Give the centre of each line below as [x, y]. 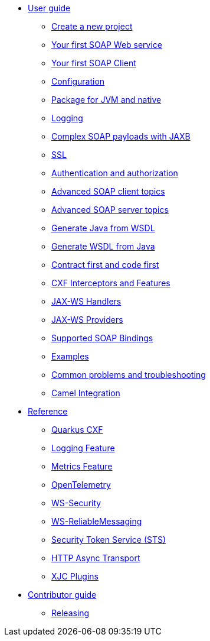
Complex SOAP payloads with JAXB [121, 136]
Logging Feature [83, 448]
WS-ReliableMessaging [97, 521]
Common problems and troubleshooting [129, 375]
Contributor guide [62, 595]
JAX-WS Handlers [86, 301]
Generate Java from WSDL [103, 228]
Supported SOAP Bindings [102, 338]
